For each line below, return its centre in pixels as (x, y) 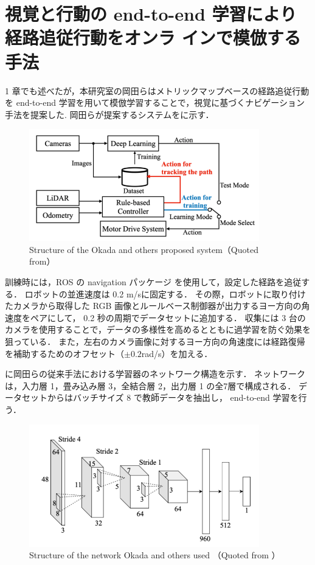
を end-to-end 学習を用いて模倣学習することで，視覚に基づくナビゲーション (155, 102)
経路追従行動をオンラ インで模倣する (153, 37)
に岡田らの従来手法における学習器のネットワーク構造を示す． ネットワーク (155, 374)
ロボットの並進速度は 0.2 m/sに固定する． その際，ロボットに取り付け (165, 293)
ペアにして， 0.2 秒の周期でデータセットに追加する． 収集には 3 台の (168, 317)
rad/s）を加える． (177, 353)
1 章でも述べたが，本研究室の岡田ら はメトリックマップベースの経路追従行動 (157, 90)
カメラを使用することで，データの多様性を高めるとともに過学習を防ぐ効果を (158, 329)
